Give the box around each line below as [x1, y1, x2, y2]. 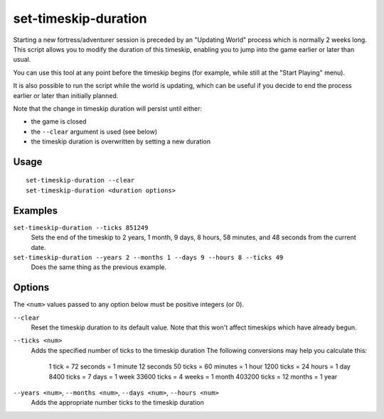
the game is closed [31, 117, 87, 126]
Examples [13, 205, 58, 217]
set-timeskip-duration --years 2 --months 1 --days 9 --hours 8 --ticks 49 [13, 253, 284, 261]
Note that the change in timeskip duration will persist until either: [13, 104, 203, 113]
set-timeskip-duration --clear [26, 176, 135, 185]
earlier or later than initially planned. [13, 91, 119, 99]
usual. [13, 55, 31, 64]
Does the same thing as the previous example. [31, 263, 167, 271]
